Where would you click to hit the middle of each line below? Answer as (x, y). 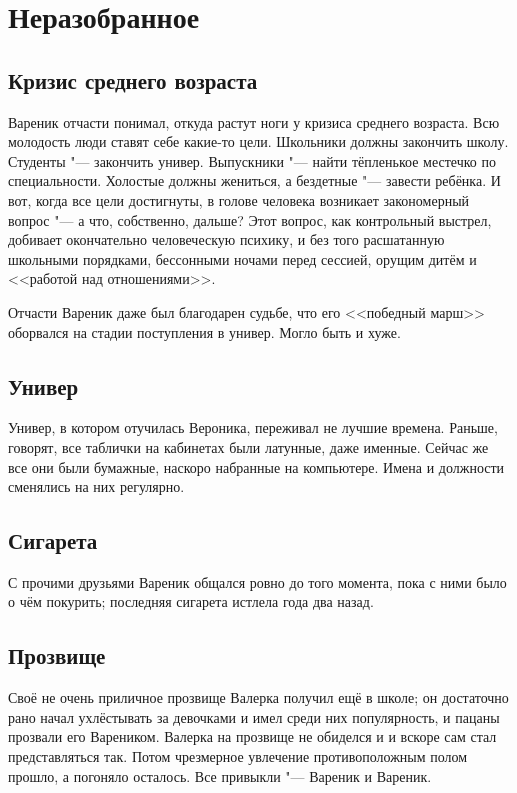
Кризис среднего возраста (133, 79)
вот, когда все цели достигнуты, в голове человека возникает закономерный (239, 199)
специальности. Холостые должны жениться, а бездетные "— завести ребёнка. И (254, 180)
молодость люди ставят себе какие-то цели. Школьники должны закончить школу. (258, 141)
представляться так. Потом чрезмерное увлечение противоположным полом (238, 756)
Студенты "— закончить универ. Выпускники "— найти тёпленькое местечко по (252, 160)
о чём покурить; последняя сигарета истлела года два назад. (191, 601)
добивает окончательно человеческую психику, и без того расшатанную (226, 239)
